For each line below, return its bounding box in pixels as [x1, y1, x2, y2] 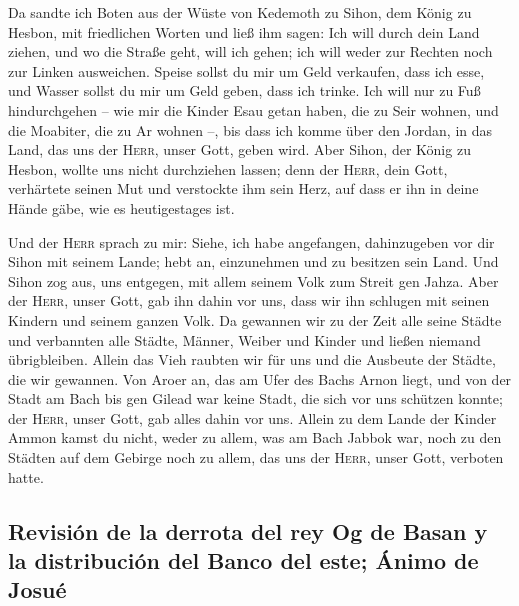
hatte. [8, 466, 44, 487]
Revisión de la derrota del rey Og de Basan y [8, 515, 488, 546]
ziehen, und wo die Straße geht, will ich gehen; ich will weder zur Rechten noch [8, 41, 493, 62]
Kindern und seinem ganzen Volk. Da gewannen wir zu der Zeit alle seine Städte [8, 309, 502, 330]
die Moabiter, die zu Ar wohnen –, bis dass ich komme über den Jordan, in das [8, 119, 493, 140]
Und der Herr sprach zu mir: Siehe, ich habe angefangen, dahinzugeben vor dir [8, 231, 495, 252]
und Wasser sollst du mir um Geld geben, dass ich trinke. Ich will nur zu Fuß [8, 80, 481, 101]
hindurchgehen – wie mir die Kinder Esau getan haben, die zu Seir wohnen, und [8, 99, 499, 120]
